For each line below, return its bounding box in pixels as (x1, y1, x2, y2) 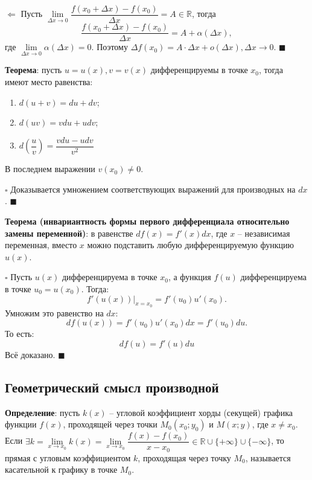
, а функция (168, 270, 211, 283)
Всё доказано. (5, 348, 56, 360)
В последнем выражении (5, 162, 95, 175)
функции (5, 418, 37, 430)
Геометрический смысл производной (5, 377, 219, 396)
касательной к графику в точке (5, 463, 118, 476)
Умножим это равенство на (5, 306, 104, 319)
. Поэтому (91, 40, 128, 53)
